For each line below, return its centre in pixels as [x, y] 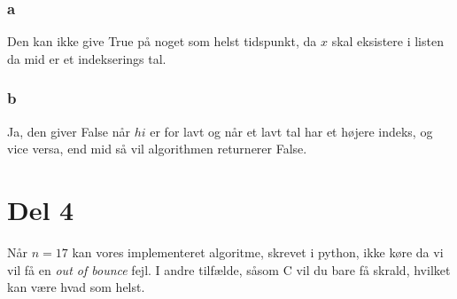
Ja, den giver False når [69, 131]
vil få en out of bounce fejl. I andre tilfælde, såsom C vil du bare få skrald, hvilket [229, 269]
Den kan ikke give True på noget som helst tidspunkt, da [162, 41]
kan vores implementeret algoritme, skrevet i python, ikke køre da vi [258, 252]
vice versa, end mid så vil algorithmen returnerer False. [157, 149]
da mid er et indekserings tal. [87, 58]
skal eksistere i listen [387, 41]
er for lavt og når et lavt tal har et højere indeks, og [291, 131]
